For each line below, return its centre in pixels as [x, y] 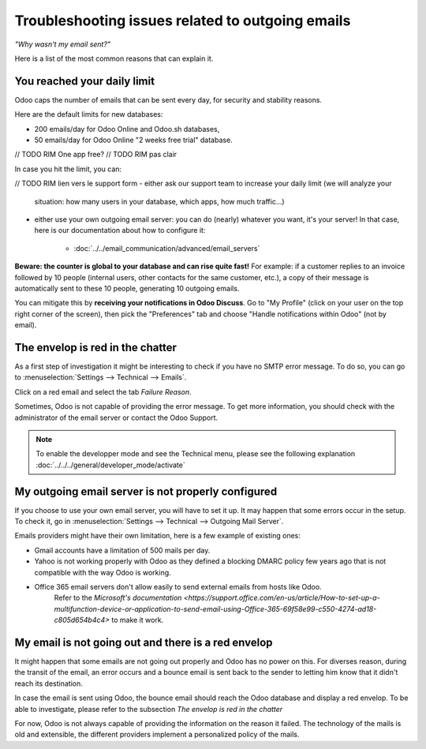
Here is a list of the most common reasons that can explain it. [114, 58]
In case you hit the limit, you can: [68, 169]
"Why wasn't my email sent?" [62, 44]
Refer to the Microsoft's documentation [118, 598]
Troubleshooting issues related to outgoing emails [183, 21]
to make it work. [138, 620]
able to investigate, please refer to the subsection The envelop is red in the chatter [149, 709]
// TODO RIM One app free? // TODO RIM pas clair [96, 155]
